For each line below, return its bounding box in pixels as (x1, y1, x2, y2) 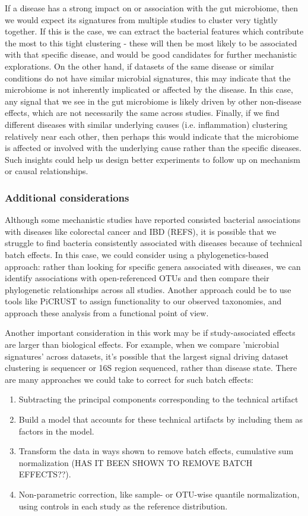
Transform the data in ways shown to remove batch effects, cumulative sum (18, 445, 294, 457)
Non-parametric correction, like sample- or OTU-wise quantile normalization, (18, 488, 300, 500)
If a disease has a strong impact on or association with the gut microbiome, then (5, 2, 299, 14)
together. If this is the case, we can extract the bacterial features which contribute (5, 25, 304, 37)
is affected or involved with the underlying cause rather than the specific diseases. (5, 141, 301, 154)
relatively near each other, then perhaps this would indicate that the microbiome (5, 130, 299, 142)
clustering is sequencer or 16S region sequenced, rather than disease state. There (5, 361, 297, 374)
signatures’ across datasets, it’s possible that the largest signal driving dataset (5, 350, 288, 362)
